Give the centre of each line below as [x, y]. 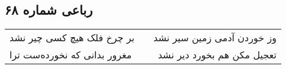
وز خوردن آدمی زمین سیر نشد [215, 38]
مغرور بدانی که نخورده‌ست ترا [71, 55]
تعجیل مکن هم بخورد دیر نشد [217, 55]
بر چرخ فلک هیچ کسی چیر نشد [72, 38]
